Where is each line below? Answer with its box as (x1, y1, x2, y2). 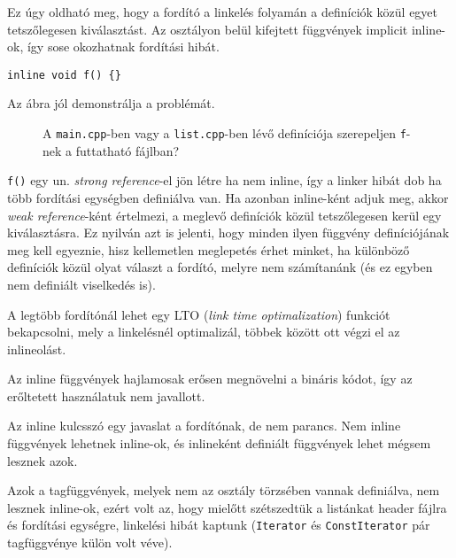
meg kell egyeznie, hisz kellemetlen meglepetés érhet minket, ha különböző (7, 240, 410, 259)
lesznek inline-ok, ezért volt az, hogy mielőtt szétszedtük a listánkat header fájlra (7, 498, 447, 516)
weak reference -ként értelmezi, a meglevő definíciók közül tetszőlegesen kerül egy (7, 205, 442, 224)
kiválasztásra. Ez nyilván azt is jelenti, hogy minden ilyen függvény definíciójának (7, 223, 450, 242)
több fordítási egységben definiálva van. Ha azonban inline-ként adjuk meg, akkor (7, 188, 449, 206)
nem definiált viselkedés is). (7, 275, 156, 293)
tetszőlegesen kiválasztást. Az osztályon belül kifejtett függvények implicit (7, 19, 408, 38)
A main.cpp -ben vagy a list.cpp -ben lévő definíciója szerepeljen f (43, 124, 406, 143)
